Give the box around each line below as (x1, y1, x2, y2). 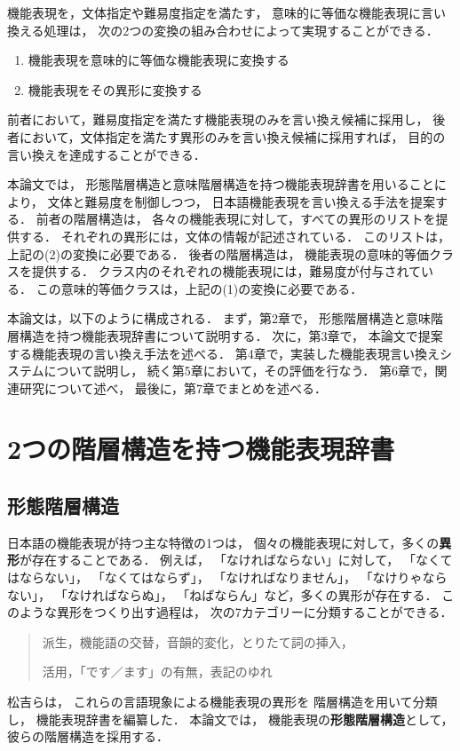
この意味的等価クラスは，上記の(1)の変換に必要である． (36, 279, 363, 297)
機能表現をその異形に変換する (28, 80, 202, 99)
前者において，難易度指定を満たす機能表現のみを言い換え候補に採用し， (7, 110, 429, 129)
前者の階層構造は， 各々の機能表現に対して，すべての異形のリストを (36, 209, 436, 228)
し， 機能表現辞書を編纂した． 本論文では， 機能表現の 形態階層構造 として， (7, 709, 454, 728)
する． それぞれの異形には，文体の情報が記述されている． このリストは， (19, 226, 450, 245)
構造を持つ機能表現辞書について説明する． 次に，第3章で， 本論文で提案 (19, 326, 443, 344)
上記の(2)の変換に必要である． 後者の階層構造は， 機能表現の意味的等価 (7, 244, 430, 263)
